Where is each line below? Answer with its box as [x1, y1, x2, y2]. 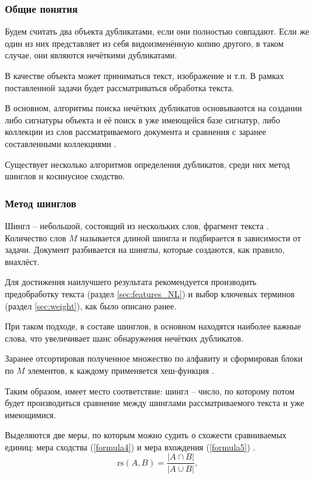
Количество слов [5, 231, 66, 244]
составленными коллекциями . [5, 137, 117, 150]
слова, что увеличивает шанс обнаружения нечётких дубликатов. [5, 331, 244, 344]
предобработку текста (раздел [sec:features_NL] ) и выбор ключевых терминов [5, 287, 295, 300]
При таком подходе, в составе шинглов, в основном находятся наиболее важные [5, 320, 301, 333]
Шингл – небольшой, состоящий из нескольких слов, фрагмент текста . [5, 219, 269, 232]
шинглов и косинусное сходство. [5, 170, 125, 182]
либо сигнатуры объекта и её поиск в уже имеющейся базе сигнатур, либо [5, 113, 280, 126]
